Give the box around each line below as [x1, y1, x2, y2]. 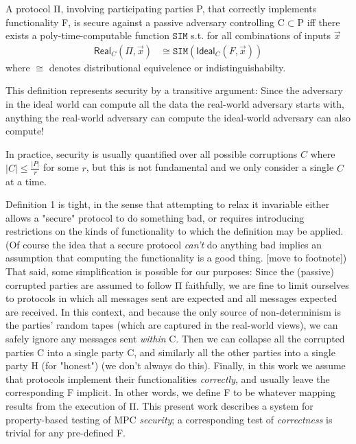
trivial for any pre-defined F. [5, 425, 126, 440]
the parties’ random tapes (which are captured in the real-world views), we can [5, 318, 338, 332]
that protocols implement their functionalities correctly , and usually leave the [5, 371, 330, 386]
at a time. [5, 174, 47, 188]
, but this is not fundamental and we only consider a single [86, 160, 334, 174]
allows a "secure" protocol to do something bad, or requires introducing [5, 210, 305, 224]
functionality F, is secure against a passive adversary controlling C [5, 14, 285, 29]
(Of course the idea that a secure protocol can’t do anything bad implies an [5, 237, 322, 251]
